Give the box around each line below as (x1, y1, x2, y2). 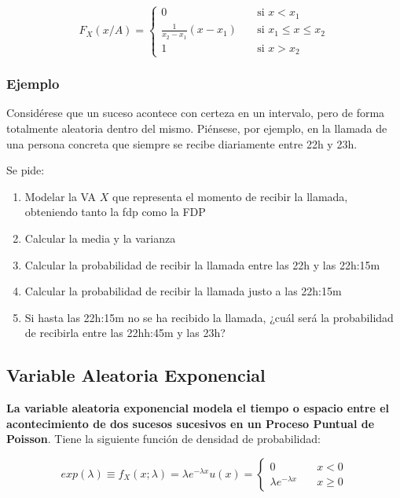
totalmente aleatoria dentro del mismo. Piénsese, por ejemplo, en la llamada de (6, 120, 387, 137)
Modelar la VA (24, 188, 97, 204)
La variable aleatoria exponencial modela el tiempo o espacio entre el (6, 400, 390, 416)
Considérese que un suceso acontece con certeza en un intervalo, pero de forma (6, 104, 385, 121)
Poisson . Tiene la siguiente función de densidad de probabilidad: (6, 430, 321, 447)
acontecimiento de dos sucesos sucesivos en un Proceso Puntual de (6, 415, 375, 431)
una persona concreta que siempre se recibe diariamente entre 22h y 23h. (6, 135, 358, 152)
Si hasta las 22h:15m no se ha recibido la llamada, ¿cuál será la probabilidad (24, 309, 394, 325)
